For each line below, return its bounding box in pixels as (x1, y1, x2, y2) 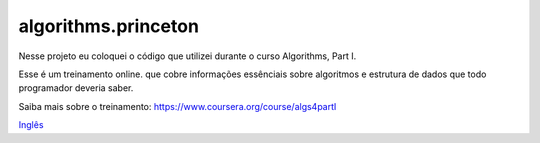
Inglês (18, 119, 44, 131)
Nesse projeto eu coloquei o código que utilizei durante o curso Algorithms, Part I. (18, 50, 357, 62)
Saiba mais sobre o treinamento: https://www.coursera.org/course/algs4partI (18, 100, 337, 112)
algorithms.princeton (18, 15, 200, 37)
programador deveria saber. (18, 82, 134, 94)
